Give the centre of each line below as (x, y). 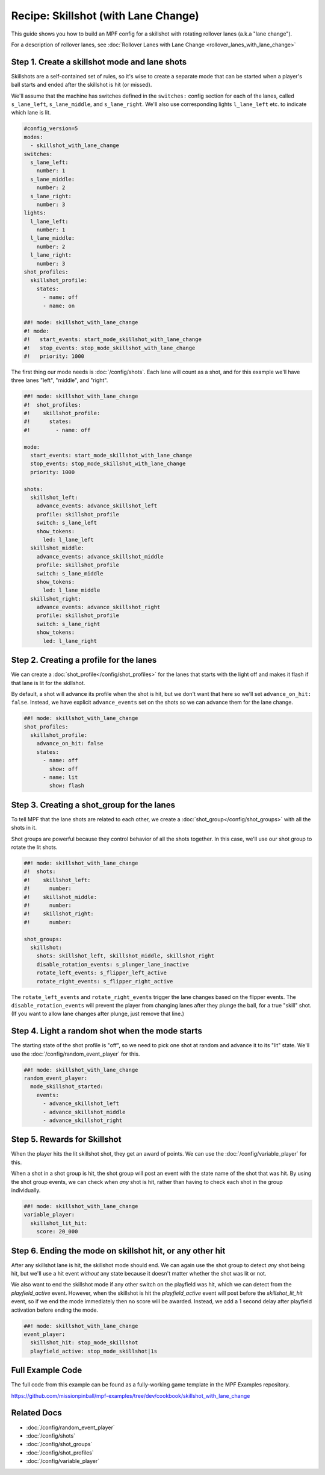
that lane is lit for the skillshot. (48, 683)
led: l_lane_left (69, 540)
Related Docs (37, 1413)
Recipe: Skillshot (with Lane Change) (105, 16)
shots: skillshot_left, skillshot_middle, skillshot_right (125, 956)
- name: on (59, 305)
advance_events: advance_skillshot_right (98, 607)
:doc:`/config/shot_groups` (59, 1444)
